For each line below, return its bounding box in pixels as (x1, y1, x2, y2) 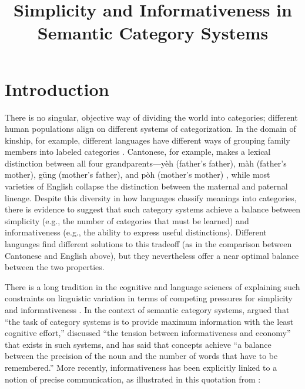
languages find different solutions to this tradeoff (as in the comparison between (5, 238, 292, 250)
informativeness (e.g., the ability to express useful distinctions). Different (5, 226, 267, 238)
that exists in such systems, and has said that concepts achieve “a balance (5, 338, 272, 350)
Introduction (5, 77, 109, 101)
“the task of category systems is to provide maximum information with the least (5, 315, 294, 327)
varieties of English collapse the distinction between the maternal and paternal (5, 180, 288, 192)
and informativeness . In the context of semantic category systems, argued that (5, 304, 290, 315)
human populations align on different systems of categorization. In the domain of (5, 122, 296, 135)
